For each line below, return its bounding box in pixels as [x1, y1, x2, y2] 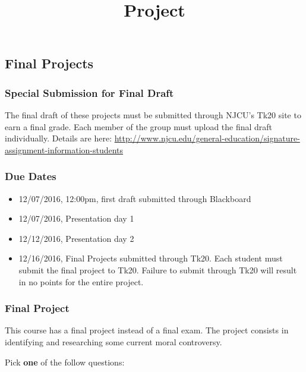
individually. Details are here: [5, 132, 112, 144]
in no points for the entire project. [18, 275, 144, 288]
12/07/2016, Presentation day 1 [18, 212, 134, 225]
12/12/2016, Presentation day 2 [18, 232, 134, 244]
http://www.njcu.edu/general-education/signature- [114, 132, 300, 144]
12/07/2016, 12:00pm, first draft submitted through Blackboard [18, 192, 251, 204]
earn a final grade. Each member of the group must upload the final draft [5, 120, 273, 133]
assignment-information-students [5, 143, 124, 156]
